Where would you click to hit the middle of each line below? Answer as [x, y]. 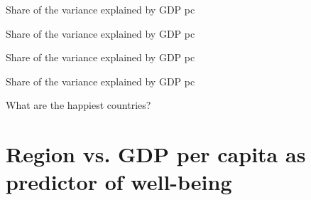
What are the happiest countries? [78, 105]
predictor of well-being [119, 182]
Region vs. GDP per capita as [156, 154]
